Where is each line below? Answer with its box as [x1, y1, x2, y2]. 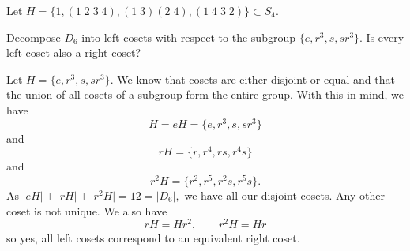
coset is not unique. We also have [6, 202, 167, 219]
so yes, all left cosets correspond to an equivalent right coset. [6, 230, 300, 246]
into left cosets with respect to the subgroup [81, 28, 295, 45]
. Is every [359, 28, 404, 45]
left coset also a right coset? [6, 44, 141, 61]
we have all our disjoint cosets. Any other [184, 186, 385, 203]
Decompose [6, 28, 61, 45]
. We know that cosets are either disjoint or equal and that [110, 70, 395, 87]
